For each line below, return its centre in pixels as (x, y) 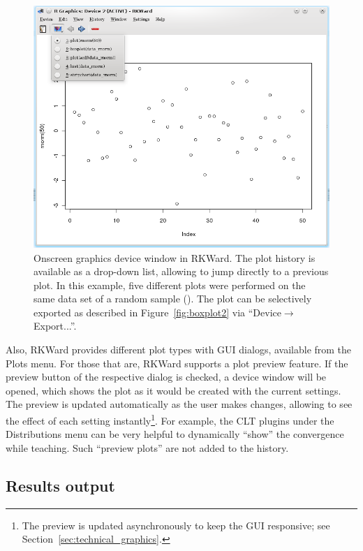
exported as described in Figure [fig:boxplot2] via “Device (157, 312)
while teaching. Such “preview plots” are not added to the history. (147, 447)
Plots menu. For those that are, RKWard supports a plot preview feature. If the (177, 363)
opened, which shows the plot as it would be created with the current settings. (173, 390)
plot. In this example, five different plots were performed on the (170, 285)
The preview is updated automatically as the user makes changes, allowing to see (179, 404)
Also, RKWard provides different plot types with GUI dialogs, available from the (179, 350)
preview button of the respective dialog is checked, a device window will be (166, 377)
